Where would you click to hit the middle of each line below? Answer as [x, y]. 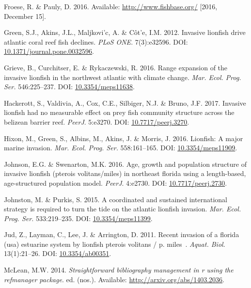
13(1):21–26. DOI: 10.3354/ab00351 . [58, 253]
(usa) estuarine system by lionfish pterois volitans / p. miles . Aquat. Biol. [115, 244]
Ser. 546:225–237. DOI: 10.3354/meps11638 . [69, 87]
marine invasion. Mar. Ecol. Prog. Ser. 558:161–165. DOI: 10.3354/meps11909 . [121, 148]
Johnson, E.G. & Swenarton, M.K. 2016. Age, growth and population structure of [125, 164]
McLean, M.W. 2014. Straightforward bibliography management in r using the [119, 270]
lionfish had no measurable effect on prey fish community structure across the [119, 112]
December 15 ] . [25, 16]
